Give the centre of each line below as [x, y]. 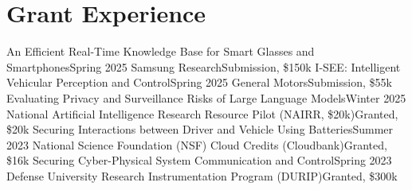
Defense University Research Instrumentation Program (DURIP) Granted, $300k [202, 175]
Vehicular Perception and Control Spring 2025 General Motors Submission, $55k [199, 82]
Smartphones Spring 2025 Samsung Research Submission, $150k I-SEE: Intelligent [204, 66]
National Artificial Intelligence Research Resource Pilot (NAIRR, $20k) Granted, [202, 113]
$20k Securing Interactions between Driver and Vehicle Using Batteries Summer [200, 129]
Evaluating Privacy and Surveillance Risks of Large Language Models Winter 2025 [206, 97]
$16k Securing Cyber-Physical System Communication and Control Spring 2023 [199, 160]
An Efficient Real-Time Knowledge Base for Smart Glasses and [161, 51]
